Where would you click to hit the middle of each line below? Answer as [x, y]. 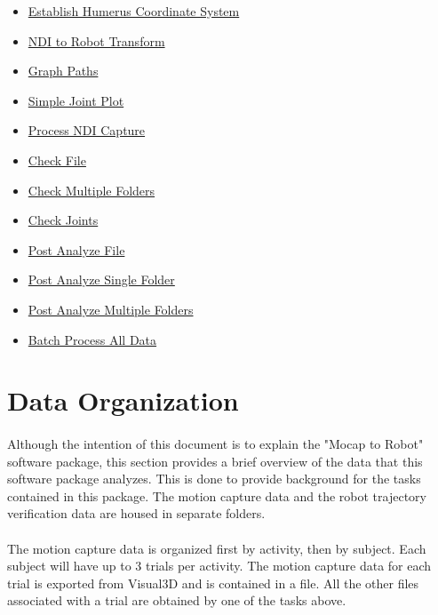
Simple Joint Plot [76, 100]
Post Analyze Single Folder [101, 280]
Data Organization [123, 400]
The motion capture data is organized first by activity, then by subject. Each [217, 548]
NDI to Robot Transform [96, 40]
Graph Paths [63, 71]
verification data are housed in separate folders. [136, 513]
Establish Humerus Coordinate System [134, 11]
